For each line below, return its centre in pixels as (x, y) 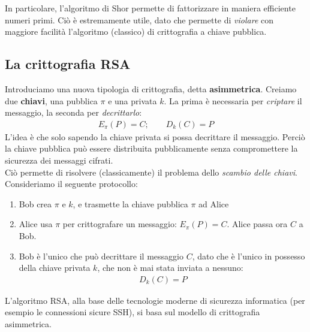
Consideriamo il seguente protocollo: (71, 184)
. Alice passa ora (257, 224)
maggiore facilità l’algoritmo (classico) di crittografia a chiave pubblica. (136, 31)
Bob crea (35, 203)
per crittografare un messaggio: (120, 224)
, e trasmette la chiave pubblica (130, 203)
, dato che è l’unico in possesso (249, 256)
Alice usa (36, 224)
